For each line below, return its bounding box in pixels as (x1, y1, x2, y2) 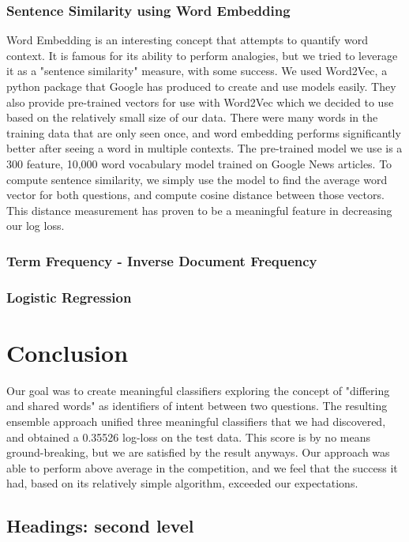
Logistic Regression (6, 287, 132, 307)
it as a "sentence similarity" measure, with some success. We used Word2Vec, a (6, 62, 388, 79)
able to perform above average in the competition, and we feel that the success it (6, 459, 398, 476)
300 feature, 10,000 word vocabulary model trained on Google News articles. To (6, 155, 392, 171)
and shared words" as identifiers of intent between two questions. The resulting (6, 397, 388, 414)
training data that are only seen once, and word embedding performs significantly (6, 124, 401, 141)
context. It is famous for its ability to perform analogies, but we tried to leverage (6, 47, 398, 63)
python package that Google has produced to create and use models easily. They (6, 78, 396, 94)
